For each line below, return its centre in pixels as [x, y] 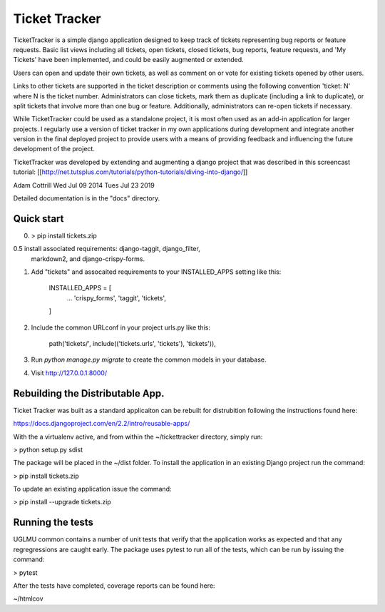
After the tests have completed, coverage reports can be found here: [114, 586]
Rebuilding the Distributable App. [89, 393]
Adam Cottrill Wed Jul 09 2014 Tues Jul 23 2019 [84, 185]
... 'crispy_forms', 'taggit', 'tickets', [117, 298]
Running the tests [53, 522]
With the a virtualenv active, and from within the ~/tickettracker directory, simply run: [138, 437]
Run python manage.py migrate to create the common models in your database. [149, 359]
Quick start [38, 219]
